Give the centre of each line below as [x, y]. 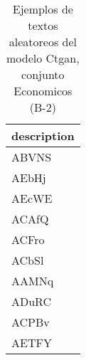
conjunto [43, 74]
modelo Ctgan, [43, 58]
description [43, 136]
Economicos [43, 91]
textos [43, 25]
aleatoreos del [43, 42]
